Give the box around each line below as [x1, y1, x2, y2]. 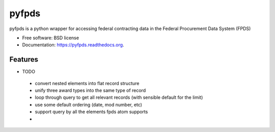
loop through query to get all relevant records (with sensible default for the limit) [35, 94, 203, 100]
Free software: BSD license [22, 35, 79, 41]
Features [9, 55, 38, 64]
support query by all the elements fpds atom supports [35, 109, 148, 115]
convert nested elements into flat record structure [35, 80, 140, 86]
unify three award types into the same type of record [35, 87, 146, 94]
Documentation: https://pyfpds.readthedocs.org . [22, 42, 124, 48]
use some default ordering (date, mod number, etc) [35, 101, 143, 108]
